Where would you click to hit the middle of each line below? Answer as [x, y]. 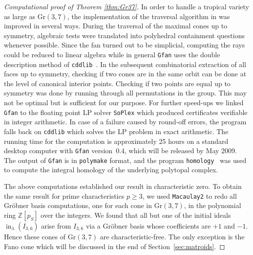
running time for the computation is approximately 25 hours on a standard [116, 141]
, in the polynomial [212, 205]
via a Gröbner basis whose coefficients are [148, 225]
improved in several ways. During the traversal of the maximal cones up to [116, 26]
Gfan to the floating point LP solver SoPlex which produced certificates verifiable [126, 112]
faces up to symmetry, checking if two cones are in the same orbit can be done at [125, 74]
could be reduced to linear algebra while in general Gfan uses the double [112, 54]
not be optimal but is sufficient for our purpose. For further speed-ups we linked [124, 103]
